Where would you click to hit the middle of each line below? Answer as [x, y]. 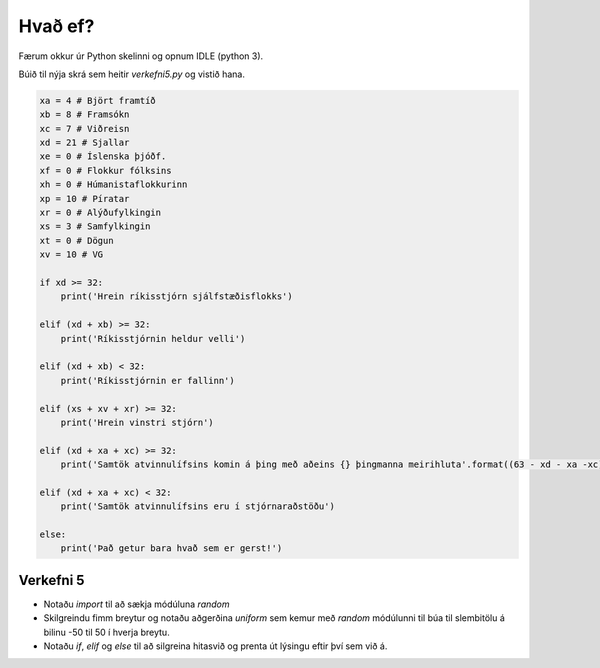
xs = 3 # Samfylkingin [95, 226]
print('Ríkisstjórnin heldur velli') [153, 338]
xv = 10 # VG [71, 254]
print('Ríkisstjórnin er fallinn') [147, 380]
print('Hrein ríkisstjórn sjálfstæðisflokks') [177, 296]
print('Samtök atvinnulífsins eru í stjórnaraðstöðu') [197, 506]
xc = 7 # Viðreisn [84, 128]
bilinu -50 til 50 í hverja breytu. [106, 632]
